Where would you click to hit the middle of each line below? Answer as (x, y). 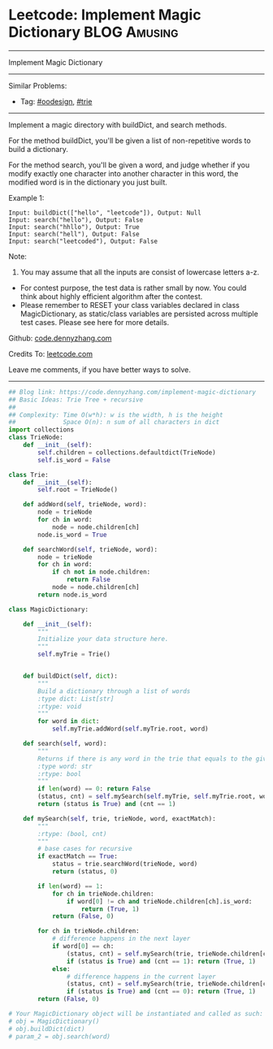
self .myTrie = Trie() (74, 655)
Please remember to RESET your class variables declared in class (130, 305)
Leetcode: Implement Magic (105, 15)
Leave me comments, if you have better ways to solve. (100, 369)
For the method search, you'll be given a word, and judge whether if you (129, 165)
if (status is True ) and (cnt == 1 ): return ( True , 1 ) (161, 961)
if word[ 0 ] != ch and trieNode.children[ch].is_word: (159, 901)
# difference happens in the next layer (121, 939)
